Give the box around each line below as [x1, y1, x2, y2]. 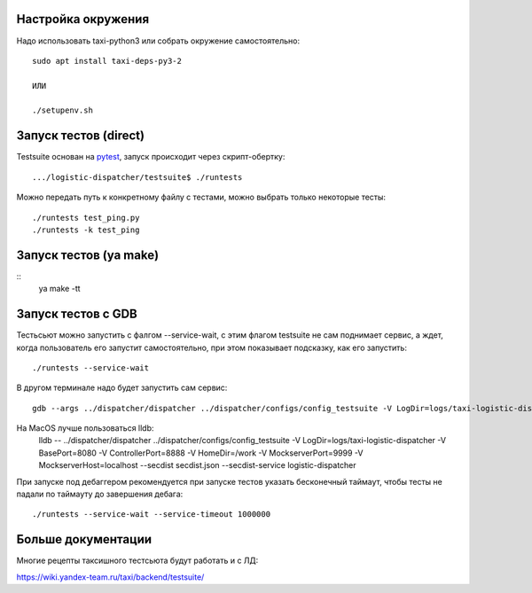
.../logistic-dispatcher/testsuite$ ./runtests [32, 172, 243, 182]
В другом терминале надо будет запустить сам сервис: [16, 382, 228, 394]
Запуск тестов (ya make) [16, 247, 160, 262]
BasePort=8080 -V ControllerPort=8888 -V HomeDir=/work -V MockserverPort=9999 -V [38, 448, 364, 458]
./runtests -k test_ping [32, 224, 140, 235]
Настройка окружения [16, 12, 150, 27]
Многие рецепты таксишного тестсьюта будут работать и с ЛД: [16, 555, 259, 566]
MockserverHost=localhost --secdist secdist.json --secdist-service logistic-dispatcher [38, 460, 356, 471]
